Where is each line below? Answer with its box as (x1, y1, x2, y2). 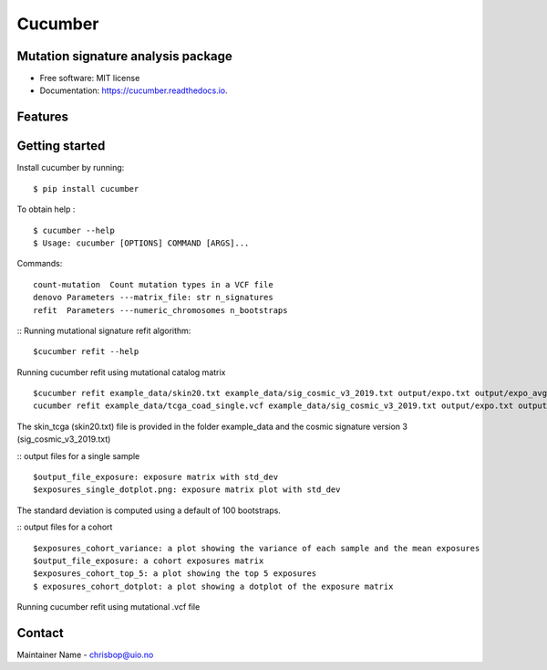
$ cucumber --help (33, 225, 116, 236)
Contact (16, 625, 64, 641)
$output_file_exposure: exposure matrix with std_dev (33, 472, 278, 483)
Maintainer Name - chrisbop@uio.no (16, 649, 154, 661)
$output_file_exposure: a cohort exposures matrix (33, 555, 264, 566)
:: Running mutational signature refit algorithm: (16, 325, 191, 336)
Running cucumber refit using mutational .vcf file (16, 602, 201, 612)
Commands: (16, 258, 63, 269)
